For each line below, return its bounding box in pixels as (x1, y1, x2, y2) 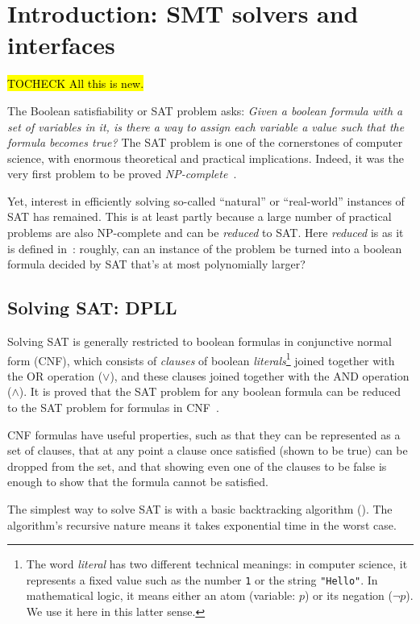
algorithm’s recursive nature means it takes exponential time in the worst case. (7, 516, 397, 533)
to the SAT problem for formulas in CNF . (7, 399, 219, 416)
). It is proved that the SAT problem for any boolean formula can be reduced (19, 383, 401, 400)
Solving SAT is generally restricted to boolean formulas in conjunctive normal (7, 333, 392, 350)
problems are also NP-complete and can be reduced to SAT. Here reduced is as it (7, 224, 404, 241)
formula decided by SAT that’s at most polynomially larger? (7, 256, 306, 272)
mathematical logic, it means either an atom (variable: (26, 587, 296, 604)
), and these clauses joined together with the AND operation (110, 367, 410, 384)
